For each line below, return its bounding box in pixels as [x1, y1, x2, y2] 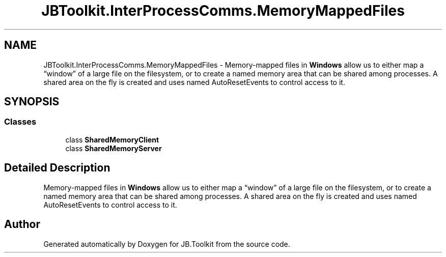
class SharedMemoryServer [65, 144, 162, 153]
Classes [4, 117, 37, 127]
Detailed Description [4, 161, 110, 175]
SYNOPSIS [4, 95, 60, 108]
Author [4, 218, 40, 231]
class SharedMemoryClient [65, 135, 159, 144]
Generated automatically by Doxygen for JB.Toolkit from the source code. [43, 239, 290, 248]
